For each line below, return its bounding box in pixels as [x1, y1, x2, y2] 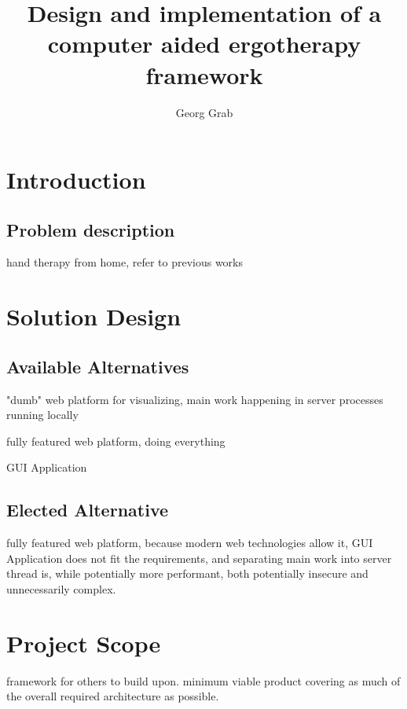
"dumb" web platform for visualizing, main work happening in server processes [6, 391, 383, 407]
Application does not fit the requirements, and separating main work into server [6, 549, 392, 566]
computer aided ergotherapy [47, 28, 361, 60]
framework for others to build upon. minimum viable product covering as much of [6, 672, 401, 689]
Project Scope [6, 626, 161, 659]
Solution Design [6, 300, 181, 332]
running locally [6, 406, 79, 423]
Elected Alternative [6, 498, 169, 522]
